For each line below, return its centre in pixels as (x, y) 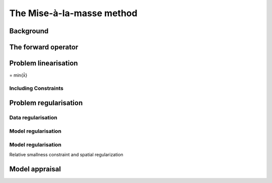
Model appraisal (35, 169)
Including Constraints (37, 88)
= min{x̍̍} (18, 75)
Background (29, 31)
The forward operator (44, 47)
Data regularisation (33, 117)
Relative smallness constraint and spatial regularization (66, 154)
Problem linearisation (44, 63)
